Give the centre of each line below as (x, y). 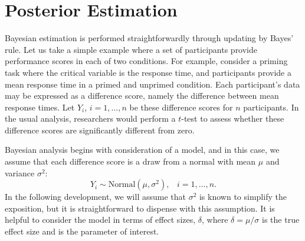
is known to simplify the (243, 197)
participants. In (271, 107)
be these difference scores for (181, 107)
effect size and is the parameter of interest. (82, 231)
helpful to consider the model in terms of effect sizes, (100, 220)
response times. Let (40, 107)
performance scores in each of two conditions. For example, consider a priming (146, 61)
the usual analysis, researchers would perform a (90, 118)
